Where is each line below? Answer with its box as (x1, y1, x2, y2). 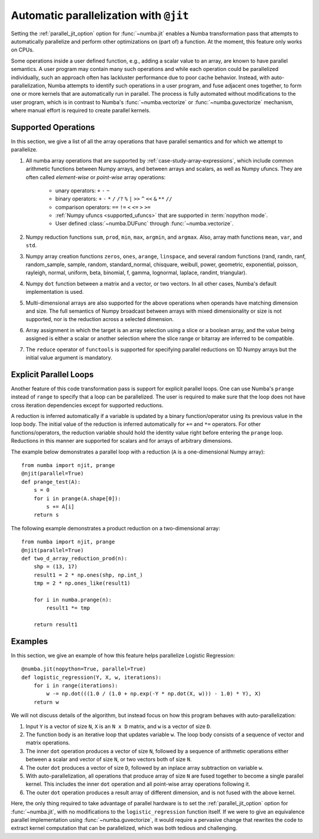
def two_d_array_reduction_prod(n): (21, 555, 128, 562)
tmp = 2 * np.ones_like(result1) (33, 580, 131, 587)
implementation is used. (25, 289, 84, 296)
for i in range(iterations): (33, 682, 118, 689)
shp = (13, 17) (33, 563, 78, 570)
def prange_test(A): (21, 478, 81, 485)
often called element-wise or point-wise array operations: (25, 173, 166, 180)
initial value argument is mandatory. (25, 354, 112, 361)
